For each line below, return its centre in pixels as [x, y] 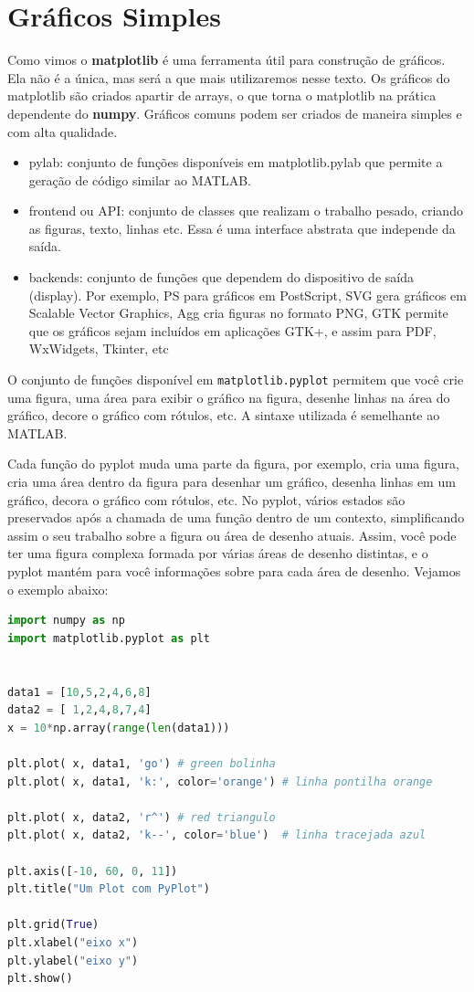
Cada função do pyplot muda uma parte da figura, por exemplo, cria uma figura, [233, 464]
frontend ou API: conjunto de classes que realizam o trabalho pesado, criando [246, 211]
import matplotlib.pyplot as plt [109, 638]
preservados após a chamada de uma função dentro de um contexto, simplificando [236, 517]
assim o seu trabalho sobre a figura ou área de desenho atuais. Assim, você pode [232, 535]
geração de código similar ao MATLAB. [140, 179]
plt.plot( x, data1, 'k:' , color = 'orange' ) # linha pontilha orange [220, 781]
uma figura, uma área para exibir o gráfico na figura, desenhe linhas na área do [229, 397]
